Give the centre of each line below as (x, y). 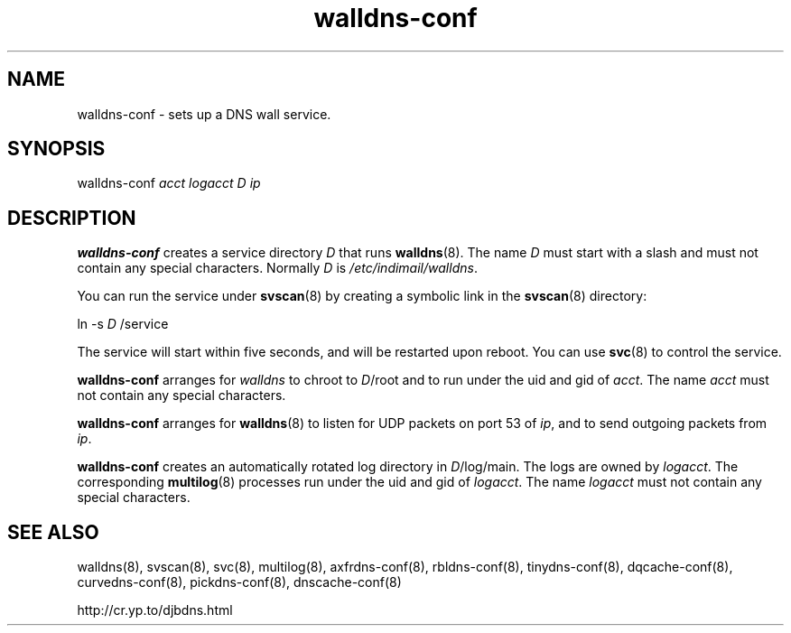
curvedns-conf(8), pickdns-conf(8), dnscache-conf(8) (239, 582)
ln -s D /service (123, 324)
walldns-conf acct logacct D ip (169, 183)
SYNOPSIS (56, 149)
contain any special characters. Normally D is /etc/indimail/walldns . (277, 268)
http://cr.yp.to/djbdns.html (155, 610)
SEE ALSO (53, 532)
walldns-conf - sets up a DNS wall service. (204, 114)
